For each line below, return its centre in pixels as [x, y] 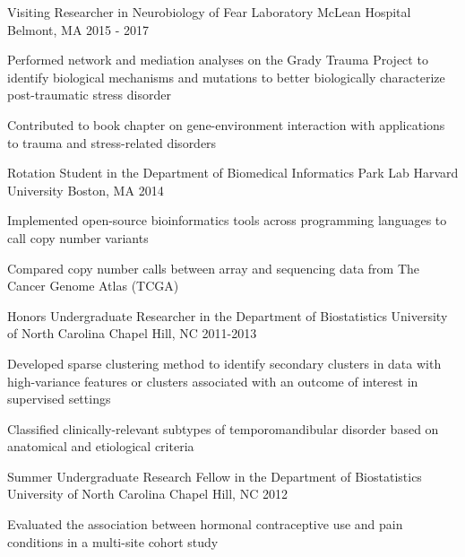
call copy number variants [78, 237]
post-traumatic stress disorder [89, 95]
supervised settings [59, 399]
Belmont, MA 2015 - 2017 [78, 29]
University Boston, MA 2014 [86, 190]
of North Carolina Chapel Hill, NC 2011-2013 [132, 333]
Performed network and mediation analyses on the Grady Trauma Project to [218, 60]
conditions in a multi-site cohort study [113, 541]
